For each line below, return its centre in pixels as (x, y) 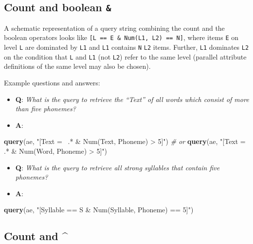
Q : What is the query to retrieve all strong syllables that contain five (117, 167)
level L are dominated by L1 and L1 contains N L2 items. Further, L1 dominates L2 (126, 47)
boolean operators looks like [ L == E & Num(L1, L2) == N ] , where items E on (121, 37)
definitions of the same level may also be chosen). (77, 66)
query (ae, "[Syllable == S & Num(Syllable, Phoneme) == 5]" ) (99, 210)
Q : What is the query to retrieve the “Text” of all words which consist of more (132, 99)
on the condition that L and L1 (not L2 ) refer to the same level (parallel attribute (125, 56)
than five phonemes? (45, 109)
